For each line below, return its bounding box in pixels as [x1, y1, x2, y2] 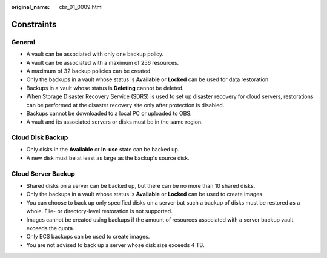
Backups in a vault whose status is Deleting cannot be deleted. [26, 84, 184, 91]
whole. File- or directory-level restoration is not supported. [26, 208, 173, 215]
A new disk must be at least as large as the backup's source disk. [26, 154, 190, 162]
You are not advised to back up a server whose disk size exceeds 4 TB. [26, 241, 205, 248]
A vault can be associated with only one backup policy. [26, 50, 164, 58]
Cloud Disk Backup [11, 133, 68, 142]
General [11, 38, 36, 46]
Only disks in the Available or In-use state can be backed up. [26, 146, 180, 153]
